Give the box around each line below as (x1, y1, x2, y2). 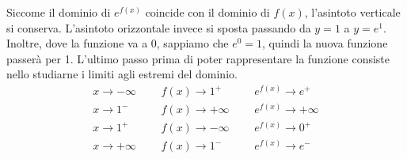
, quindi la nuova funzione (262, 35, 388, 51)
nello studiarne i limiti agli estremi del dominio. (6, 66, 238, 82)
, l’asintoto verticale (304, 4, 401, 20)
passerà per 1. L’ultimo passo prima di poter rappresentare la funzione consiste (6, 50, 390, 66)
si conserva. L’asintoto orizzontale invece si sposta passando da (6, 19, 311, 36)
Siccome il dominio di (6, 4, 111, 20)
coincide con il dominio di (145, 4, 270, 20)
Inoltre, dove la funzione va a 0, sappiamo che (6, 35, 229, 51)
